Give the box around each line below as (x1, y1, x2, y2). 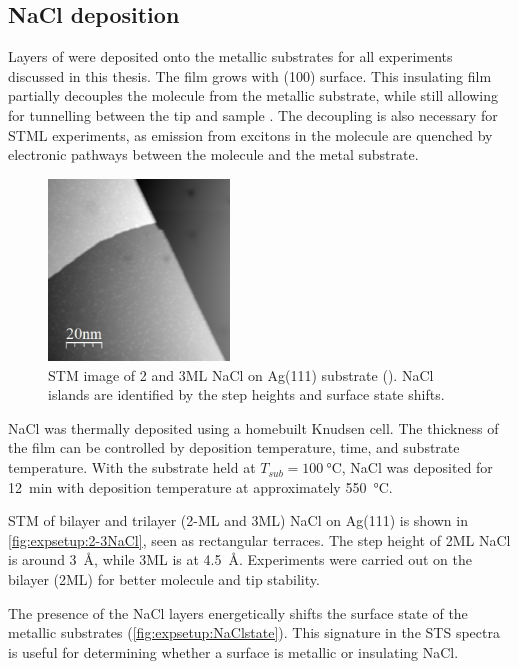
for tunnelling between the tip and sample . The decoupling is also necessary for (8, 104, 498, 125)
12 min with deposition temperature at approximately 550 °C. (8, 476, 393, 497)
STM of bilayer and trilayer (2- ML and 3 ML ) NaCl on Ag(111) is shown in (8, 510, 468, 531)
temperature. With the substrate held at (8, 457, 256, 478)
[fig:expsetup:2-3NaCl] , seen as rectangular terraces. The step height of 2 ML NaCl (8, 529, 511, 550)
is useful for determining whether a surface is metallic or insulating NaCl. (8, 641, 459, 662)
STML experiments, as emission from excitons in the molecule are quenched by (8, 124, 493, 145)
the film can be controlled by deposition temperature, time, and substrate (8, 437, 460, 458)
